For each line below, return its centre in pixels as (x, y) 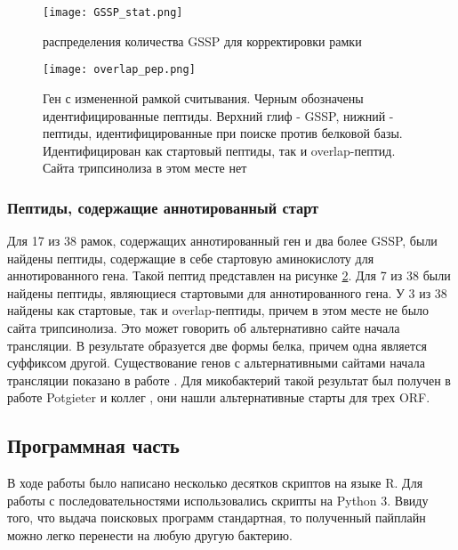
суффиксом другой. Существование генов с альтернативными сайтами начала (216, 363)
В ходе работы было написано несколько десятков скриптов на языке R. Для (215, 483)
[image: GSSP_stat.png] (113, 12)
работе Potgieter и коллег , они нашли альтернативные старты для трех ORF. (219, 397)
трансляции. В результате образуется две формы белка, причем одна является (217, 345)
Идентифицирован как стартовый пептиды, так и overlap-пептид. (219, 150)
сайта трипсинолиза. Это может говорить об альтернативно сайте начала (204, 328)
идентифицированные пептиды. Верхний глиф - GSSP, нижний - (218, 115)
